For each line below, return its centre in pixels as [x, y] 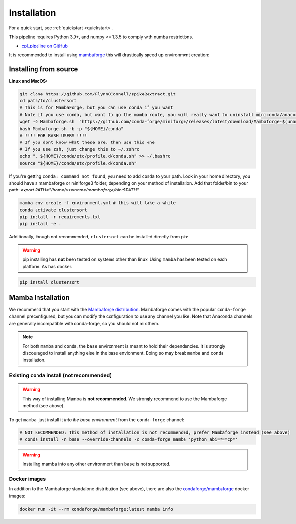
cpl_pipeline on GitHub [44, 46]
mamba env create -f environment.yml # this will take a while [98, 203]
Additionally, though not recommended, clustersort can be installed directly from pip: [99, 237]
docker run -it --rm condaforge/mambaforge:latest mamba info [96, 509]
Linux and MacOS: [28, 81]
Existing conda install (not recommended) [60, 375]
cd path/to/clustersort [48, 101]
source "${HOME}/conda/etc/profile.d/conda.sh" [78, 163]
